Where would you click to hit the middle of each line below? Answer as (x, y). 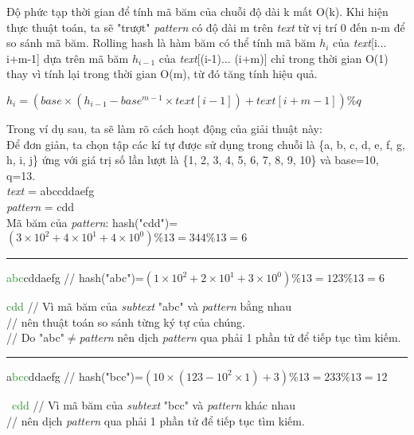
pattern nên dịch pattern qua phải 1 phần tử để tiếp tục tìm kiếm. (240, 337)
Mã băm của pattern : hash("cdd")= (92, 222)
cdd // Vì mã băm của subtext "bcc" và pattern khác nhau (154, 404)
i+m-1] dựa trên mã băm (68, 58)
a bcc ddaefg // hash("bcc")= (75, 376)
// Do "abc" (35, 337)
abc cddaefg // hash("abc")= (75, 278)
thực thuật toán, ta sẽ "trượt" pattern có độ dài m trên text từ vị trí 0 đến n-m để (206, 27)
